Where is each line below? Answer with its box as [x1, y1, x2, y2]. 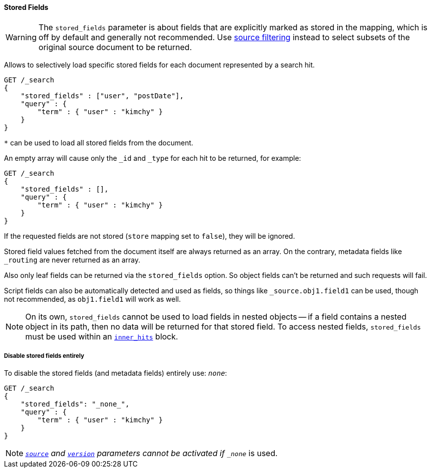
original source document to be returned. [38, 42, 192, 52]
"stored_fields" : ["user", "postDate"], [20, 91, 184, 100]
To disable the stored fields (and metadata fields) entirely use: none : [4, 369, 227, 378]
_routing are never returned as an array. [4, 255, 140, 264]
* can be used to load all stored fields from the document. [4, 138, 193, 147]
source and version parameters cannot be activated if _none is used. [25, 448, 278, 459]
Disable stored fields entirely [4, 352, 84, 359]
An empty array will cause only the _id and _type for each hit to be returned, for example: [4, 153, 301, 162]
